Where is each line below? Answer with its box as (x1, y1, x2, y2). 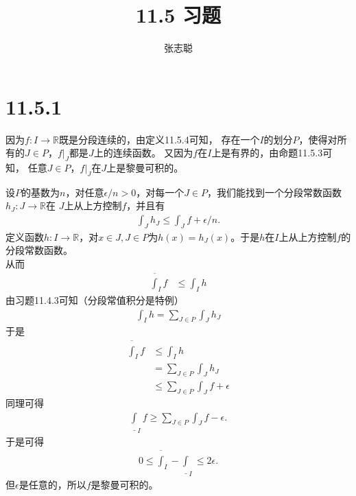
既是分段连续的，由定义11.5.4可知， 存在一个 (58, 132, 260, 146)
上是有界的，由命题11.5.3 (211, 145, 323, 160)
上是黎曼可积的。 (106, 161, 184, 175)
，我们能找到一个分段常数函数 (207, 185, 342, 199)
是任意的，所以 (19, 477, 86, 492)
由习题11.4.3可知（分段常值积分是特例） (5, 293, 184, 307)
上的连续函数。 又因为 (93, 145, 193, 160)
